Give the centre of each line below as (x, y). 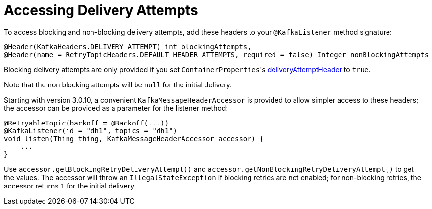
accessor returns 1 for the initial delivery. (70, 186)
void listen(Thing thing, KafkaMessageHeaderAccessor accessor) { (134, 138)
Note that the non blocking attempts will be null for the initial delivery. (118, 84)
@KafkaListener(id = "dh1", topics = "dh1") (91, 131)
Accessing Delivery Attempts (101, 10)
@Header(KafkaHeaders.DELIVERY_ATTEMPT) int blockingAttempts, (128, 47)
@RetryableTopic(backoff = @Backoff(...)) (87, 123)
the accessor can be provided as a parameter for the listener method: (116, 108)
